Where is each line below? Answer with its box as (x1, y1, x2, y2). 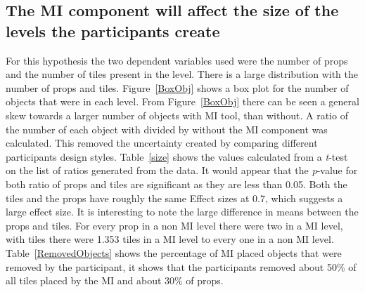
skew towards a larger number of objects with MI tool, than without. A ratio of (6, 107, 348, 122)
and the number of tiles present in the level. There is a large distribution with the (6, 67, 359, 81)
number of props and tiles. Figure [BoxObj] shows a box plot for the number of (6, 80, 349, 95)
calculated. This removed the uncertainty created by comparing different (6, 135, 318, 150)
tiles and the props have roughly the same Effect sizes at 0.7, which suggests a (6, 190, 343, 205)
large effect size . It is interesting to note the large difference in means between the (6, 204, 359, 219)
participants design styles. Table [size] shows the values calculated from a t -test (6, 149, 348, 164)
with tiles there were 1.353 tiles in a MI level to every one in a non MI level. (6, 232, 334, 246)
